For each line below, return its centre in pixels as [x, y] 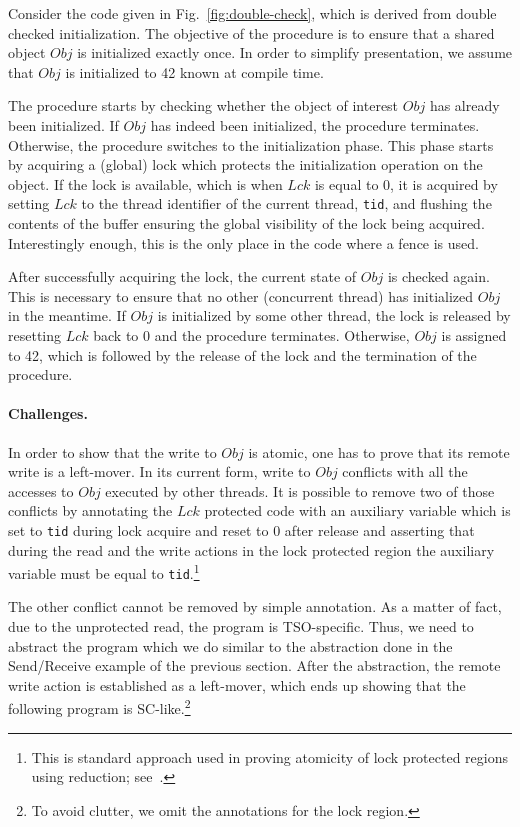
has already [464, 105]
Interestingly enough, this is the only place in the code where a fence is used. [243, 242]
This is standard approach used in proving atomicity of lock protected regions [270, 756]
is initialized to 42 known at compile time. [194, 71]
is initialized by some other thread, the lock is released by [334, 315]
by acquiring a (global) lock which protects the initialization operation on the [245, 164]
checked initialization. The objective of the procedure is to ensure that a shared [251, 32]
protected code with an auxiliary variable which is [357, 510]
